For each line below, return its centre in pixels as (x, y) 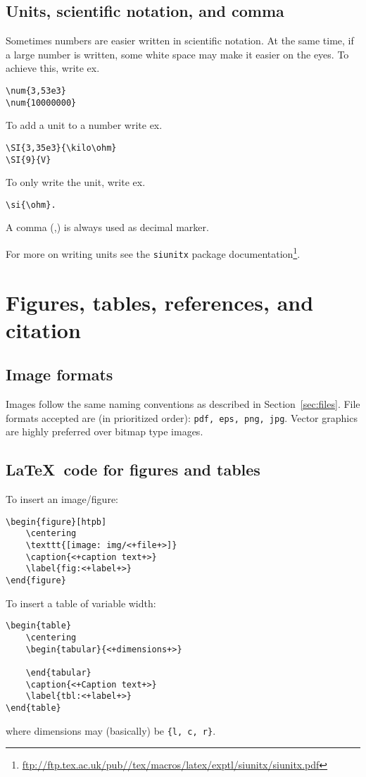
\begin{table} (39, 626)
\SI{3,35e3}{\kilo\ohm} (61, 148)
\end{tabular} (58, 672)
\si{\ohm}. (31, 205)
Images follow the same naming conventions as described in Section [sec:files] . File (183, 404)
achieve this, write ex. (53, 68)
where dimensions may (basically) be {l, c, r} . (111, 730)
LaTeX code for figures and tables (133, 470)
